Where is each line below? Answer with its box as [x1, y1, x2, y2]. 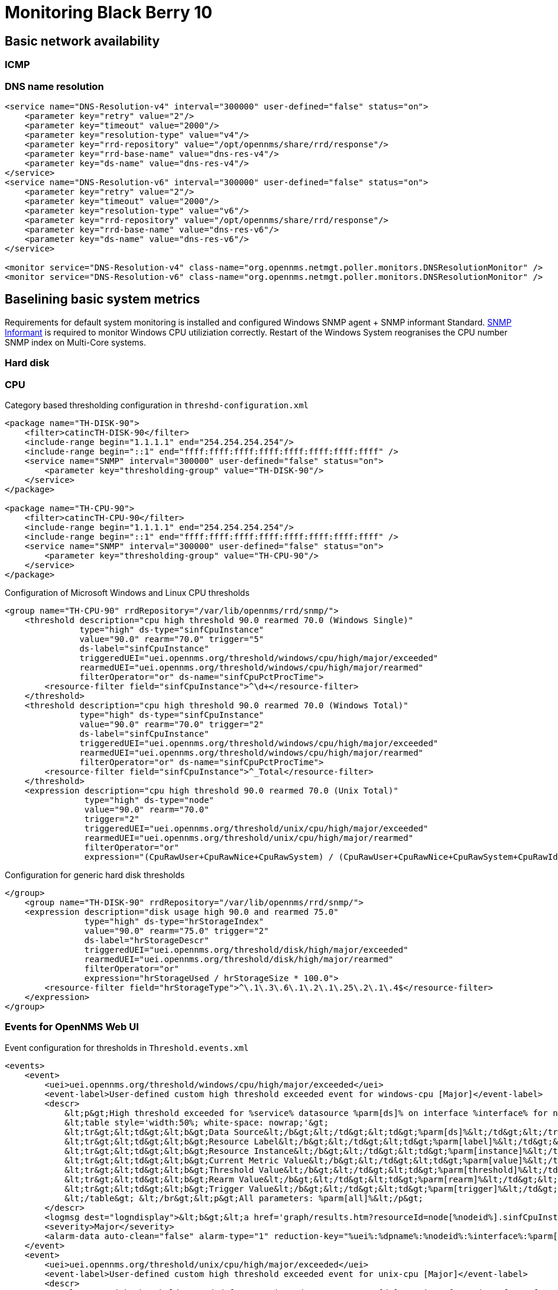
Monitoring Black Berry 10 [5, 2, 213, 22]
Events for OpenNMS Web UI [5, 1021, 139, 1033]
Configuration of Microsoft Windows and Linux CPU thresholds [5, 587, 250, 598]
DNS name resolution [5, 80, 104, 92]
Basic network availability [5, 33, 160, 49]
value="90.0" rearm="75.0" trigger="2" [84, 925, 269, 936]
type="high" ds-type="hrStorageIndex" [84, 916, 264, 926]
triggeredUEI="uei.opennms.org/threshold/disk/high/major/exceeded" [84, 944, 408, 954]
